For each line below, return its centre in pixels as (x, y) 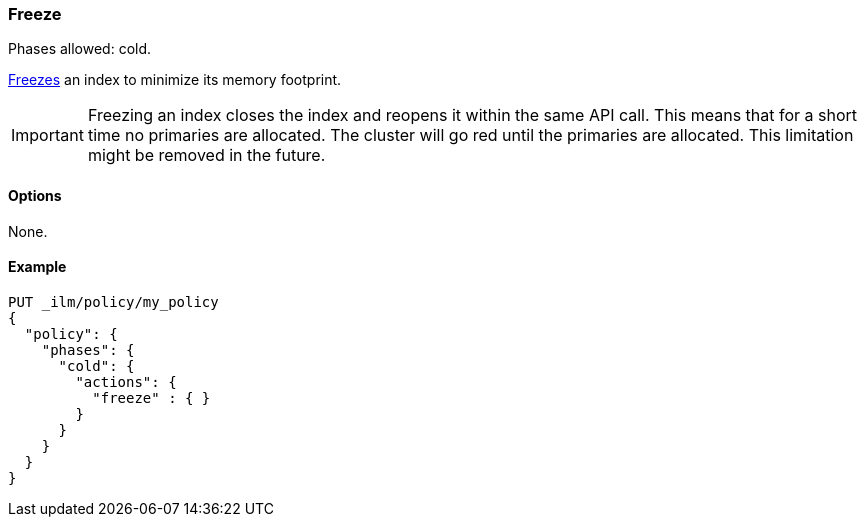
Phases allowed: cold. (80, 49)
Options (35, 195)
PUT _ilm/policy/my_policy (113, 301)
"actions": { (126, 381)
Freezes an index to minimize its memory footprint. (175, 80)
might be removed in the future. (206, 155)
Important (47, 135)
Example (37, 267)
